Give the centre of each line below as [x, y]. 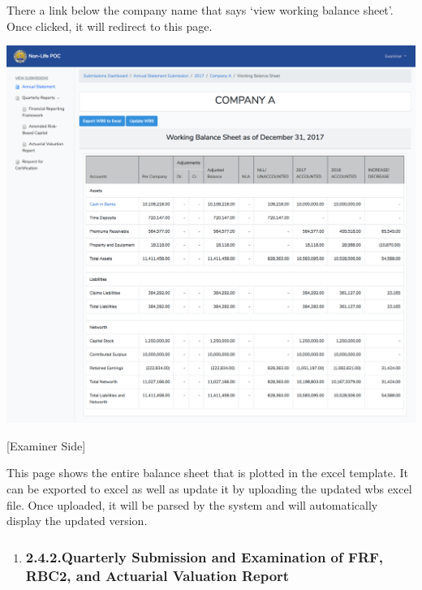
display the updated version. [77, 521]
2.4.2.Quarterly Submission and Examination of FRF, [205, 556]
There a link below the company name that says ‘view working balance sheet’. [200, 10]
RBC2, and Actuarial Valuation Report [157, 575]
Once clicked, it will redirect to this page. [110, 26]
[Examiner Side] [46, 445]
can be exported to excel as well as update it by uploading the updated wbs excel [209, 489]
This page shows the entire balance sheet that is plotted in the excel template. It [208, 473]
